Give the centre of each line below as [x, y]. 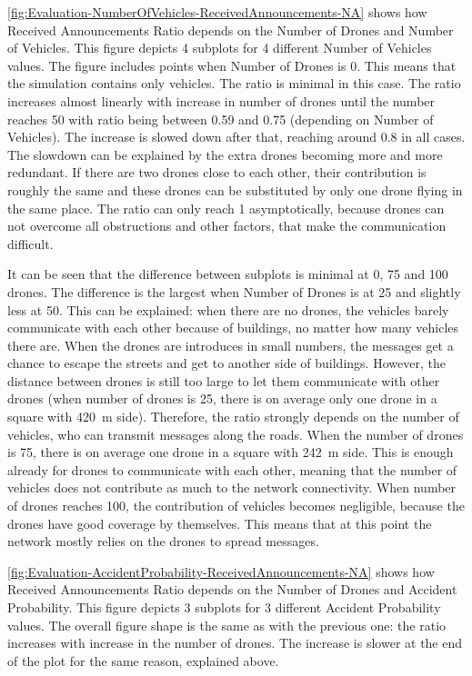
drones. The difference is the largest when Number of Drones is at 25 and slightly [234, 291]
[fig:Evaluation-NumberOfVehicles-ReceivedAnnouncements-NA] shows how [217, 12]
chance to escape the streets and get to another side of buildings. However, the [226, 363]
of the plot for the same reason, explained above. [143, 660]
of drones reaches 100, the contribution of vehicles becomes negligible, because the [236, 506]
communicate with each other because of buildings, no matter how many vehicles [233, 328]
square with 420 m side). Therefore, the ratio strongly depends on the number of [233, 417]
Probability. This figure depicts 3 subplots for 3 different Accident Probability [224, 607]
